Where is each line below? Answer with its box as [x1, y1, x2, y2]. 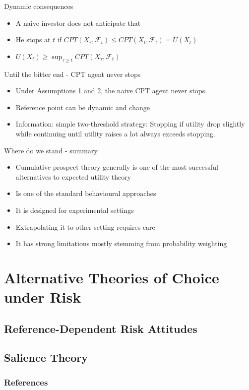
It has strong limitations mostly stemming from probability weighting [15, 238, 227, 249]
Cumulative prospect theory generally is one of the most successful [15, 162, 218, 172]
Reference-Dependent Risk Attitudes [4, 321, 197, 336]
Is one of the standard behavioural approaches [15, 188, 156, 198]
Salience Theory [4, 350, 88, 365]
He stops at [15, 34, 51, 45]
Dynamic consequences [4, 1, 73, 11]
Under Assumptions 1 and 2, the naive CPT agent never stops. [15, 85, 207, 96]
